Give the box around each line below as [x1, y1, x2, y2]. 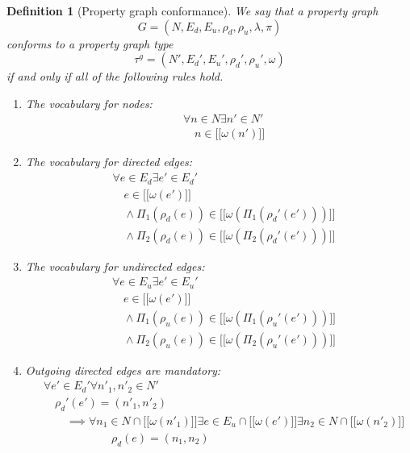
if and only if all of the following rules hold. [6, 68, 224, 85]
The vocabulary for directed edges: [25, 153, 193, 170]
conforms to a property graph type [6, 35, 174, 52]
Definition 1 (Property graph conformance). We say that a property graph [6, 2, 379, 19]
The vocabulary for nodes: [25, 94, 153, 111]
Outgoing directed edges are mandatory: [25, 361, 221, 378]
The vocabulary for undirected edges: [25, 257, 205, 274]
